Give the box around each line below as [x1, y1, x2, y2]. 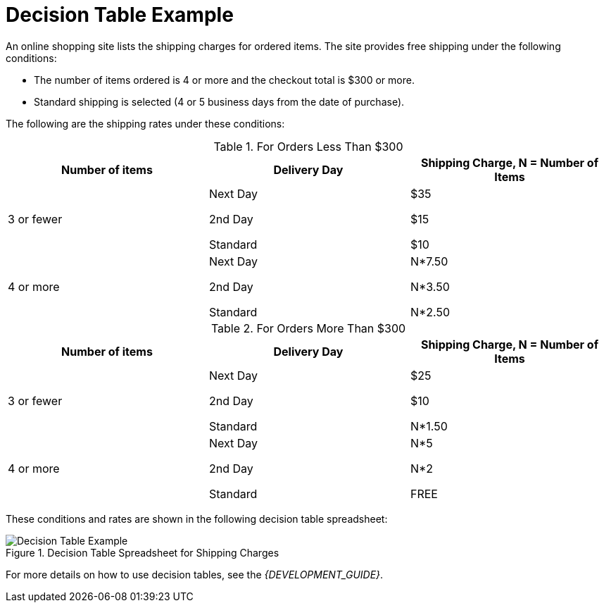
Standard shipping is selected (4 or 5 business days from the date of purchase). [34, 95, 405, 108]
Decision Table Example [6, 3, 234, 27]
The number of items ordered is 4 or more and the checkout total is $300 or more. [34, 73, 415, 86]
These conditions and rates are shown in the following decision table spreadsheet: [6, 512, 388, 525]
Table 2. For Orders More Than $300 [210, 321, 406, 335]
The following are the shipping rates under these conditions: [6, 117, 285, 130]
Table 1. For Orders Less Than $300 [213, 139, 403, 154]
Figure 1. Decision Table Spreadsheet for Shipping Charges [6, 546, 279, 559]
